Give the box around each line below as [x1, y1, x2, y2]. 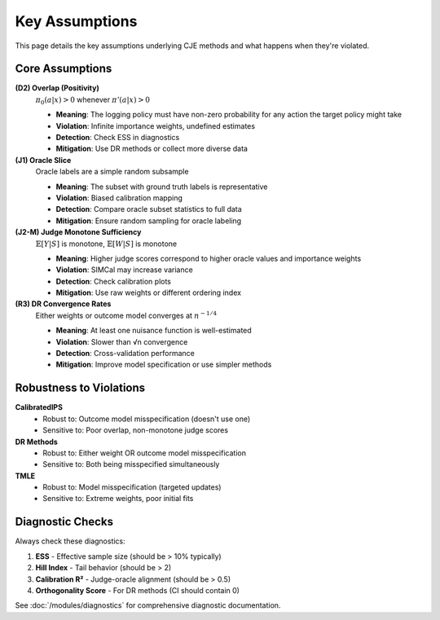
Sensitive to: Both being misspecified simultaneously [42, 460, 220, 469]
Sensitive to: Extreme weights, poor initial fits [42, 494, 194, 503]
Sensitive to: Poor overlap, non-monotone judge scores [42, 425, 228, 435]
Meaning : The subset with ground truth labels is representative [55, 182, 268, 191]
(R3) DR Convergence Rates [15, 299, 112, 309]
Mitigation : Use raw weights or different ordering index [55, 288, 242, 297]
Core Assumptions [15, 62, 112, 76]
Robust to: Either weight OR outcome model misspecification [42, 448, 246, 458]
